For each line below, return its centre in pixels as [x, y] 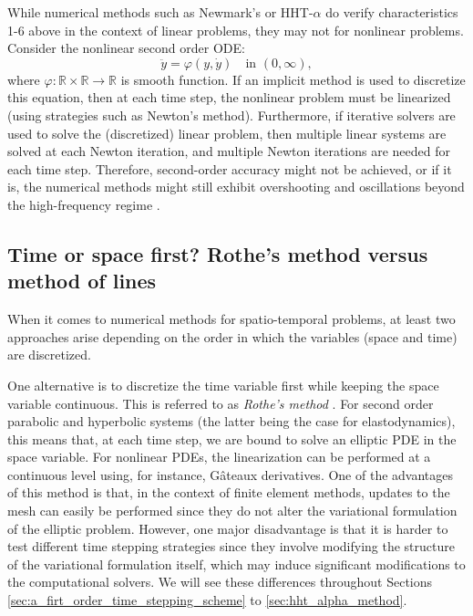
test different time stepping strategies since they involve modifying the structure [231, 546]
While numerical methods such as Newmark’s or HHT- [160, 12]
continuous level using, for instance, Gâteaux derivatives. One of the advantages [231, 474]
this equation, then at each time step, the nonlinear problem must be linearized [229, 97]
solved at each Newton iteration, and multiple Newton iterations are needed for [229, 151]
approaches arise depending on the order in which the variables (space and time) [232, 336]
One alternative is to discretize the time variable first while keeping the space [223, 385]
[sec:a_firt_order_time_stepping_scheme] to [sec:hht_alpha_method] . [207, 600]
